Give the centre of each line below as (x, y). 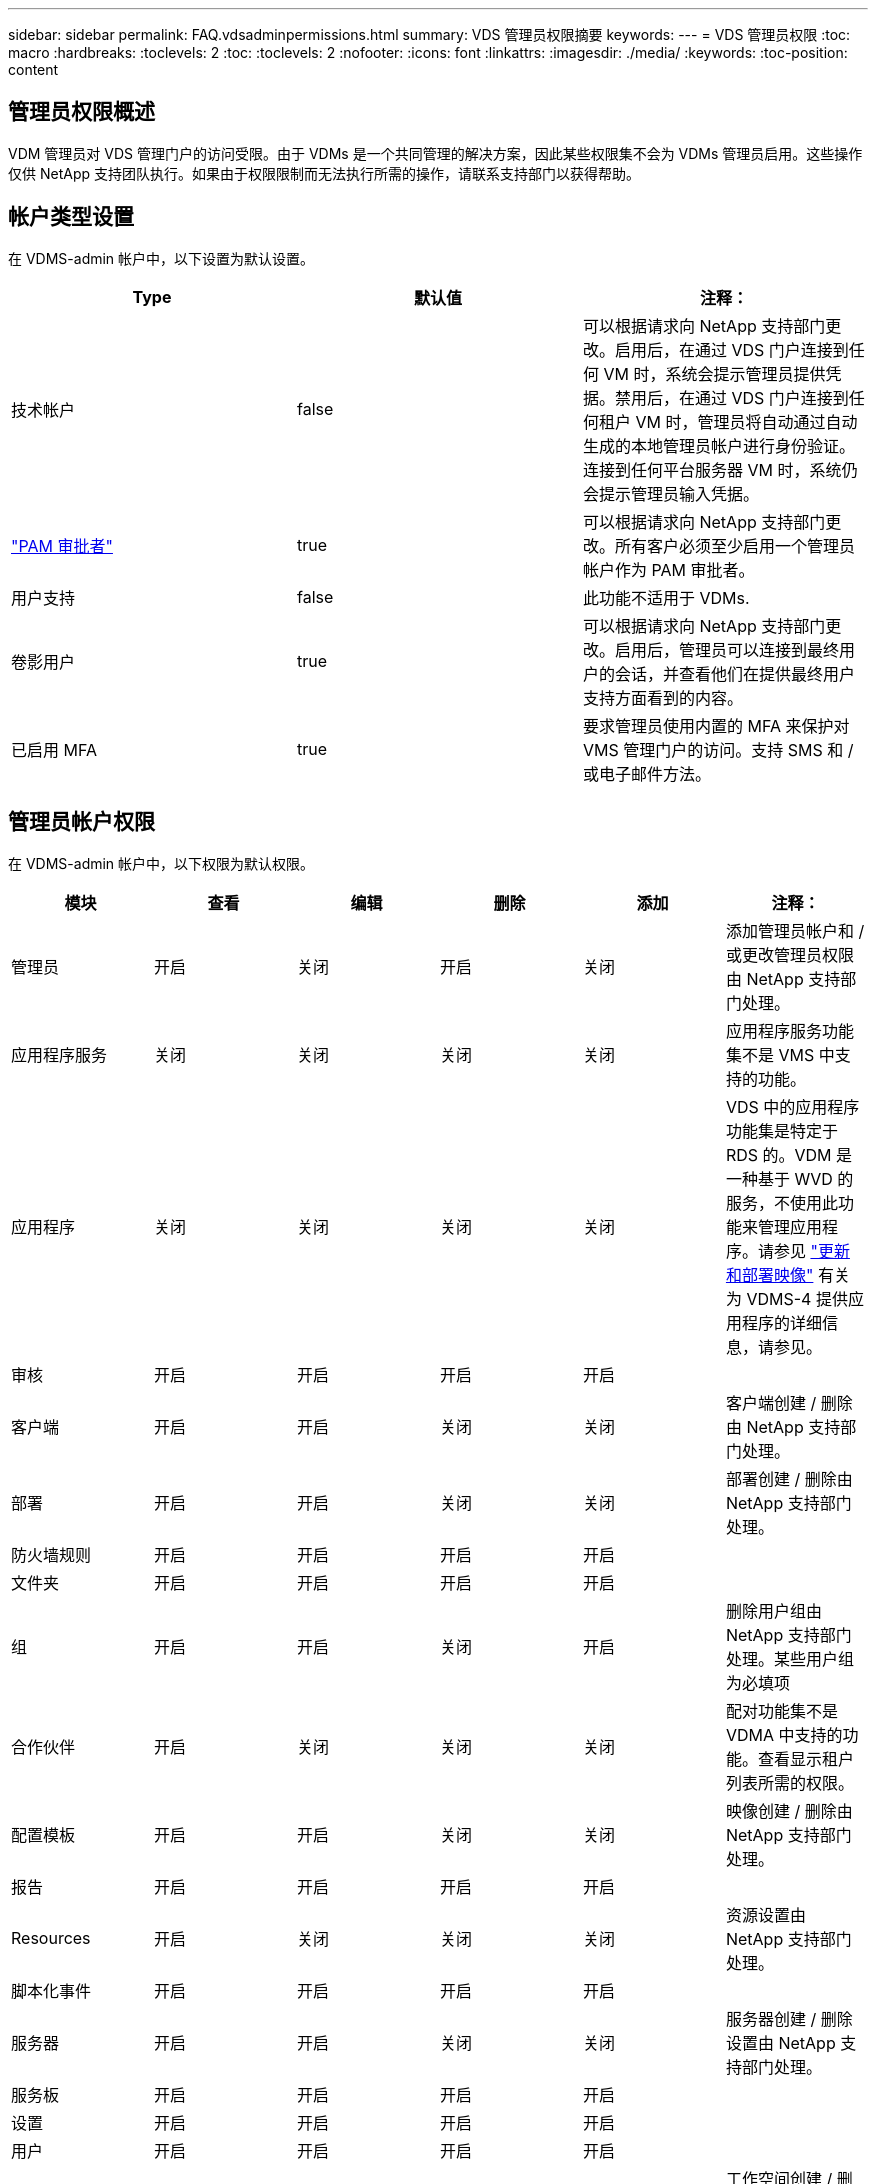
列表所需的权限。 (789, 1782)
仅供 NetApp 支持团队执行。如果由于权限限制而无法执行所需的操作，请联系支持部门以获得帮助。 (324, 173)
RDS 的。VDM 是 (789, 1154)
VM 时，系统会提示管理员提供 (714, 373)
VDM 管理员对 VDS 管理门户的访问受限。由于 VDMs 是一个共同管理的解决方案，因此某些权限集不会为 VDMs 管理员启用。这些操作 (435, 153)
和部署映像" (769, 1274)
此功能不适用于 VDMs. (666, 597)
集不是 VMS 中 (780, 1054)
